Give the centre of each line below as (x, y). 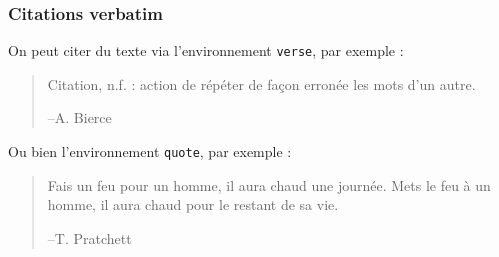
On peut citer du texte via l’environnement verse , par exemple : (206, 50)
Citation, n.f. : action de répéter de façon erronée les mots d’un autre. (261, 83)
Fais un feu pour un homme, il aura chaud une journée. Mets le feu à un (269, 184)
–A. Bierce (79, 117)
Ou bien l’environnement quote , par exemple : (150, 151)
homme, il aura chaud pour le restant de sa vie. (193, 204)
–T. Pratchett (89, 237)
